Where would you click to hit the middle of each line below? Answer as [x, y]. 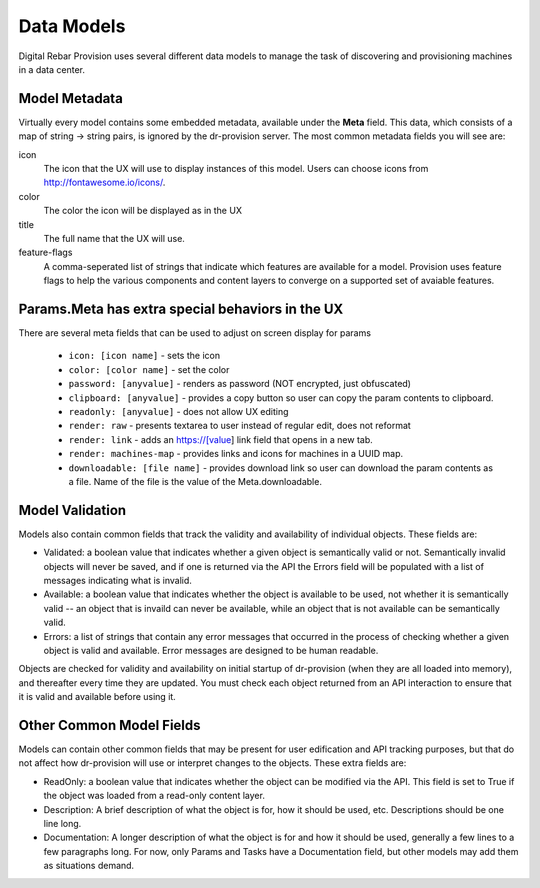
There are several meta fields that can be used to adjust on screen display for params [195, 333]
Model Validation [72, 510]
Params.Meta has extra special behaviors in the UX [181, 308]
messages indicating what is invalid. [117, 581]
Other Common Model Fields [109, 725]
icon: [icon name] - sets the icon [144, 356]
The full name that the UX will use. [114, 238]
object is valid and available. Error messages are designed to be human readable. [211, 650]
